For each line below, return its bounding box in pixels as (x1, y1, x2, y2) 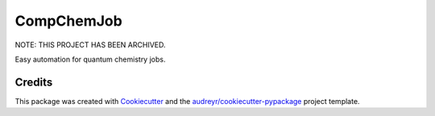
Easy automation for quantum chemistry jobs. (14, 54, 166, 64)
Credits (14, 75, 53, 89)
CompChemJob (14, 12, 122, 30)
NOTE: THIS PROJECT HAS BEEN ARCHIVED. (14, 40, 166, 50)
